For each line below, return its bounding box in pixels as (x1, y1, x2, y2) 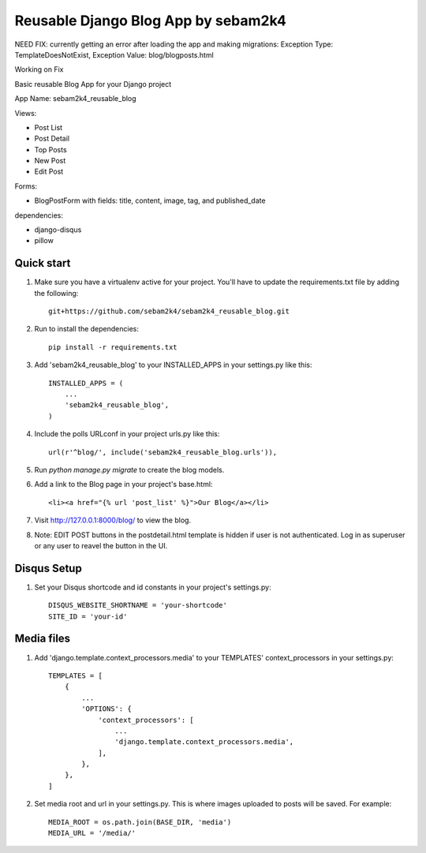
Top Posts (34, 144, 67, 154)
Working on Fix (14, 65, 64, 74)
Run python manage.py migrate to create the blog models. (34, 466, 225, 474)
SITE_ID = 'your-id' (48, 612, 128, 621)
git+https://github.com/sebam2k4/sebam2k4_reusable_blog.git (48, 307, 290, 316)
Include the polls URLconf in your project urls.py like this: (34, 429, 220, 439)
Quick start (14, 256, 71, 270)
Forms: (14, 181, 38, 191)
